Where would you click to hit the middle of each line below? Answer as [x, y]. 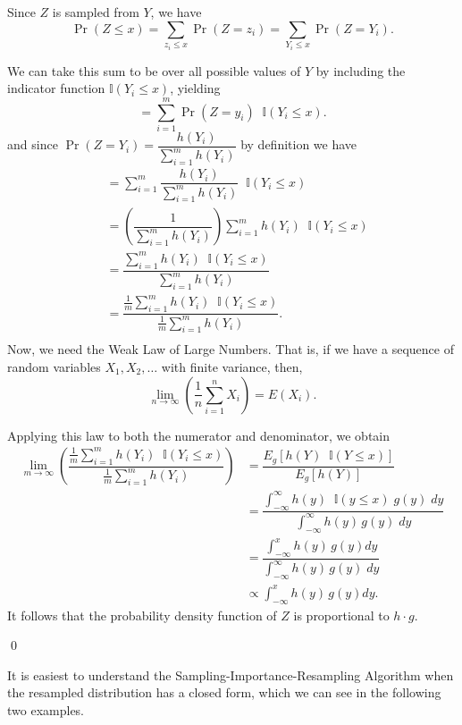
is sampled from [96, 12]
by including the [361, 70]
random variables [54, 367]
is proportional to [341, 615]
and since [33, 144]
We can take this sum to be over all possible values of [154, 70]
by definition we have [299, 144]
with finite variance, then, [232, 367]
